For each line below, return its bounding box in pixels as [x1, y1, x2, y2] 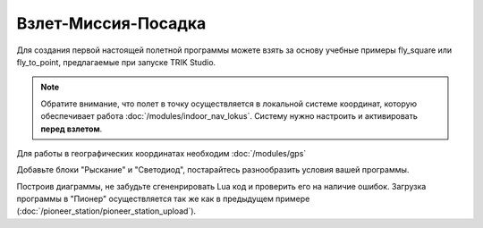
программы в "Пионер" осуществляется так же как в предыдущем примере [16, 193, 310, 205]
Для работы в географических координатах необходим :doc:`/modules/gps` [16, 148, 307, 158]
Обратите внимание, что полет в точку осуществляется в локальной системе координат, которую [40, 98, 418, 109]
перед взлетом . [40, 123, 103, 134]
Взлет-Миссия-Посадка [16, 13, 207, 33]
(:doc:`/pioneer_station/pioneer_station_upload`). [16, 206, 197, 216]
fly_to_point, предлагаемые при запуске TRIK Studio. [16, 56, 216, 67]
